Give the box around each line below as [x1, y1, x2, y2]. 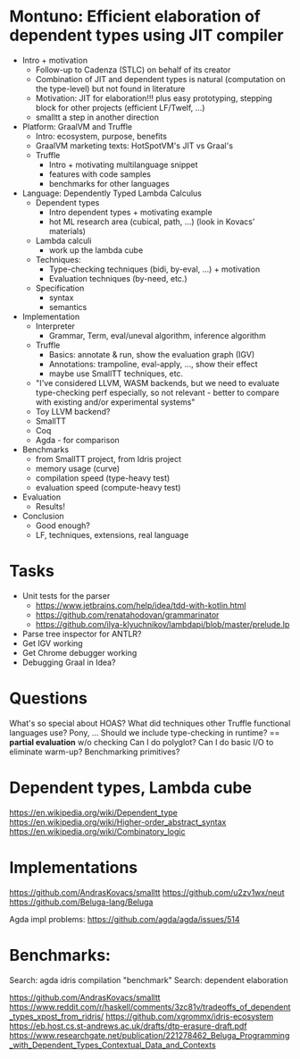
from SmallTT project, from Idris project [35, 453, 181, 464]
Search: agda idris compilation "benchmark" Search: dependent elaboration [9, 974, 288, 985]
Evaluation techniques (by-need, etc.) [48, 273, 187, 283]
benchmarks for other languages [48, 178, 170, 189]
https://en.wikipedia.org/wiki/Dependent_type [9, 807, 179, 818]
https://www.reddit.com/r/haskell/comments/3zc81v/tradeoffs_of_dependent [9, 1001, 291, 1012]
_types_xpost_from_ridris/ [9, 1011, 104, 1021]
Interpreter [35, 320, 76, 332]
